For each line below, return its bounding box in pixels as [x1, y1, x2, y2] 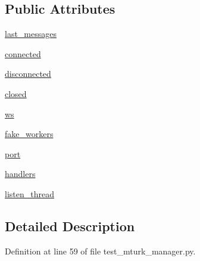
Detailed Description [5, 216, 135, 235]
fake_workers [5, 128, 54, 140]
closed [5, 87, 27, 100]
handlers [5, 167, 36, 180]
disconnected [5, 67, 51, 80]
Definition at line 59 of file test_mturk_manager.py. [5, 244, 196, 257]
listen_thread [5, 187, 54, 200]
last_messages [5, 27, 57, 40]
